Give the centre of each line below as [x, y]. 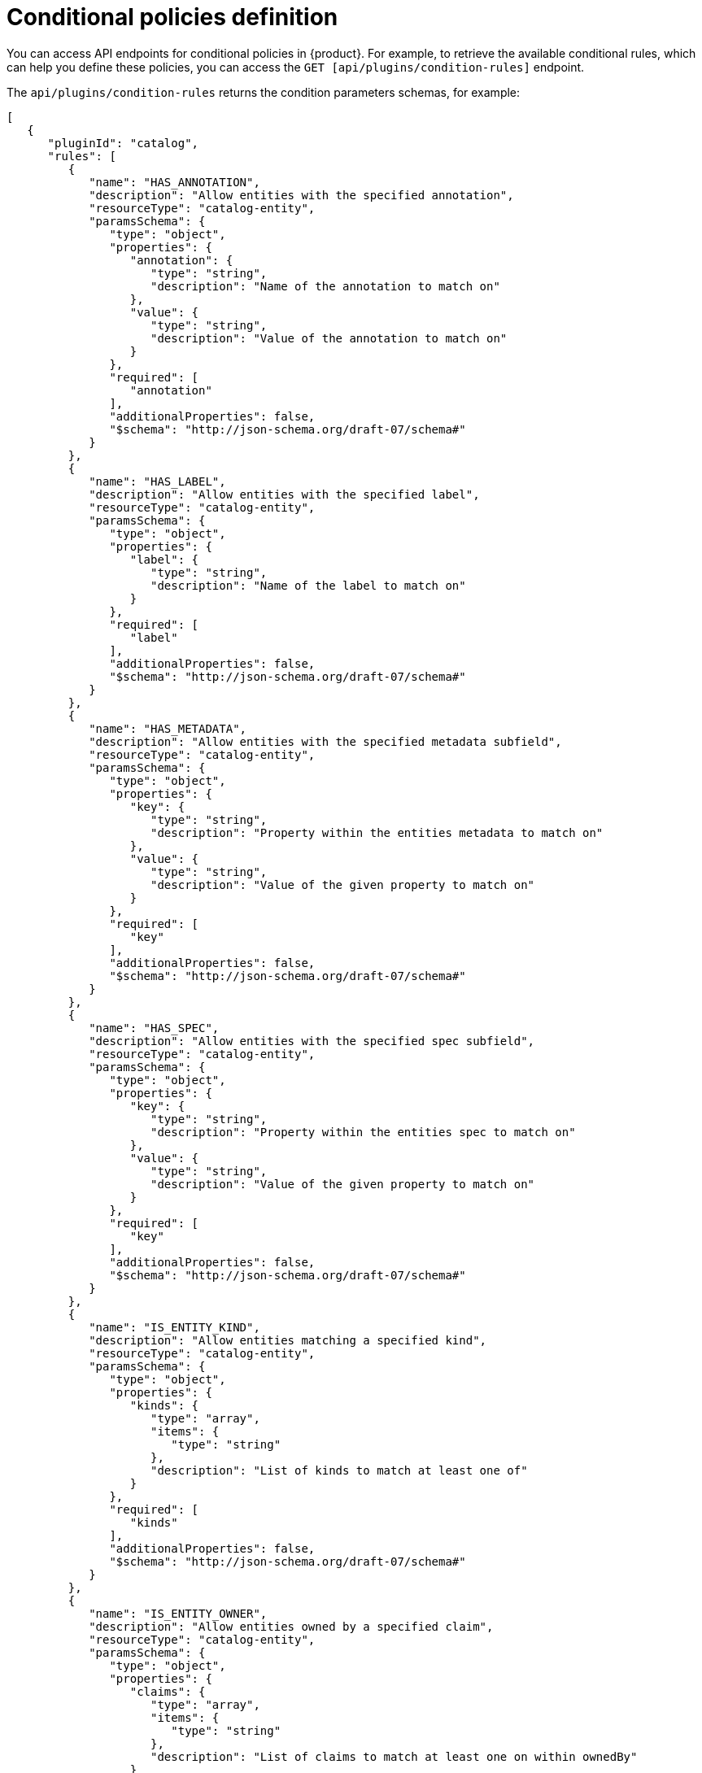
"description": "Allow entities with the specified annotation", [301, 195]
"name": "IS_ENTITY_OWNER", [178, 1613]
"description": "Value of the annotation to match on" [329, 338]
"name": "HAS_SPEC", [154, 1028]
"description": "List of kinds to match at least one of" [339, 1470]
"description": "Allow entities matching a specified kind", [288, 1340]
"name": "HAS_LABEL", [157, 481]
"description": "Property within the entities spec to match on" [363, 1132]
